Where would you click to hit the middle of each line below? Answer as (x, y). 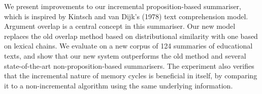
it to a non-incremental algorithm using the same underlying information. (119, 85)
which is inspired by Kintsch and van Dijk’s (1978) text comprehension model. (126, 16)
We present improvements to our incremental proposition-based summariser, (123, 6)
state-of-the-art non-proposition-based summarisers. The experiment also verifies (129, 65)
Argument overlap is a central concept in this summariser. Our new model (120, 26)
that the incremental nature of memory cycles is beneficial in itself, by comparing (131, 76)
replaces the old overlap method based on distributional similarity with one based (131, 36)
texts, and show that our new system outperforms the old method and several (125, 55)
